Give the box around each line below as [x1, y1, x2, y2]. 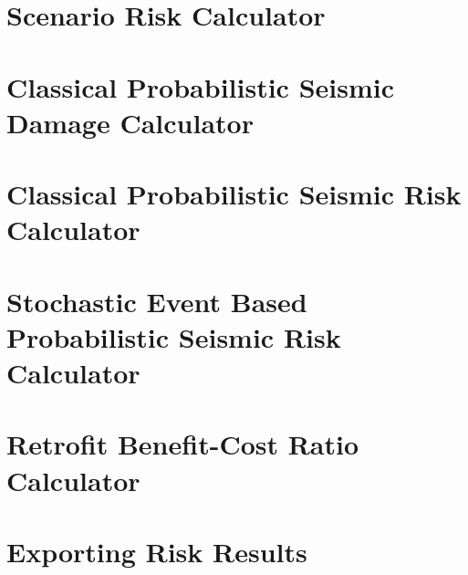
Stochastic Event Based [6, 282, 307, 319]
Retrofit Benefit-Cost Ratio [6, 425, 359, 463]
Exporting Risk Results [6, 533, 307, 570]
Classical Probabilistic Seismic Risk [6, 175, 462, 213]
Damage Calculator [6, 103, 254, 141]
